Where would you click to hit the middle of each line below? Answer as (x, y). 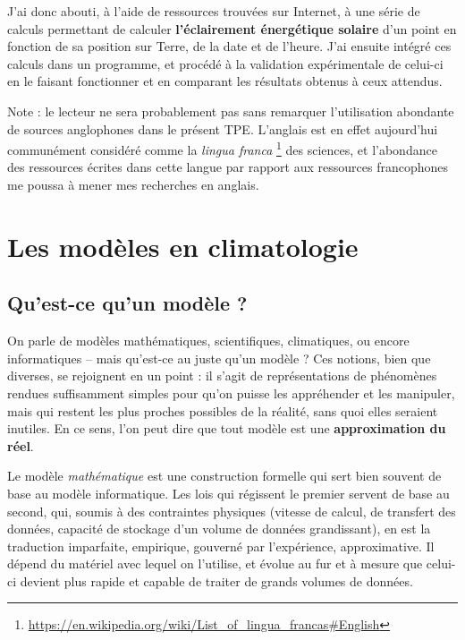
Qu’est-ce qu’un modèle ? (127, 303)
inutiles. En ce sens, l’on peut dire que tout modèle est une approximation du (227, 428)
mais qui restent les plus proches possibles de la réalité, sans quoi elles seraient (223, 410)
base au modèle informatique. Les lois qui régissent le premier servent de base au (228, 493)
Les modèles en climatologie (183, 246)
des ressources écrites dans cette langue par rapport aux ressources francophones (228, 167)
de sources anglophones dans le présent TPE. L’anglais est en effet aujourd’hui (223, 128)
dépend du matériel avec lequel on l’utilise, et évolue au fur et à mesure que (215, 563)
